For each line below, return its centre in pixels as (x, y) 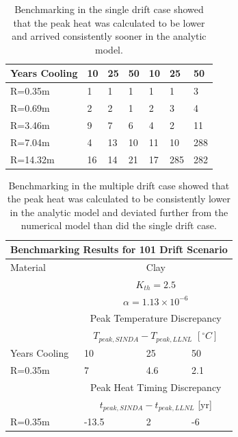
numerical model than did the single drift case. (119, 225)
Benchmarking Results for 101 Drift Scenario (119, 249)
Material (28, 267)
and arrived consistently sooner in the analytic (109, 36)
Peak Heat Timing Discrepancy (156, 387)
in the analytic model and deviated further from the (119, 212)
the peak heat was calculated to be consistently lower (119, 199)
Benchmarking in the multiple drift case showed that (119, 185)
